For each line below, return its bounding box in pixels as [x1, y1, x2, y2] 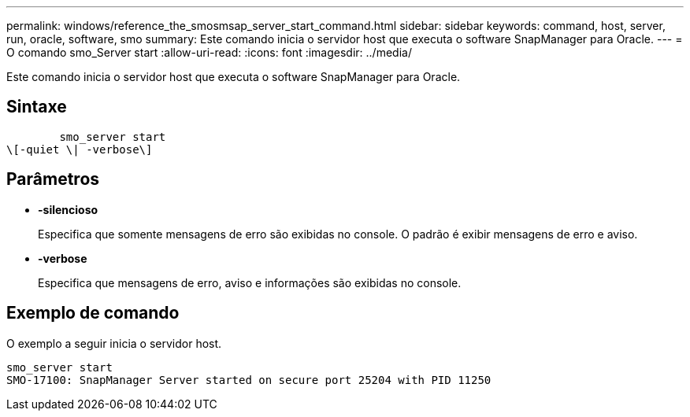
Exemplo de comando [6, 303, 180, 323]
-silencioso [38, 202, 98, 216]
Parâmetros [6, 169, 100, 190]
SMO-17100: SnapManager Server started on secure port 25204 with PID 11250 [6, 373, 492, 386]
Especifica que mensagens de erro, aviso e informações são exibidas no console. [38, 275, 462, 290]
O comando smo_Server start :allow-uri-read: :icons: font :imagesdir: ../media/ [6, 46, 412, 59]
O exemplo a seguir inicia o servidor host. [6, 336, 222, 350]
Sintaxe [6, 97, 67, 117]
